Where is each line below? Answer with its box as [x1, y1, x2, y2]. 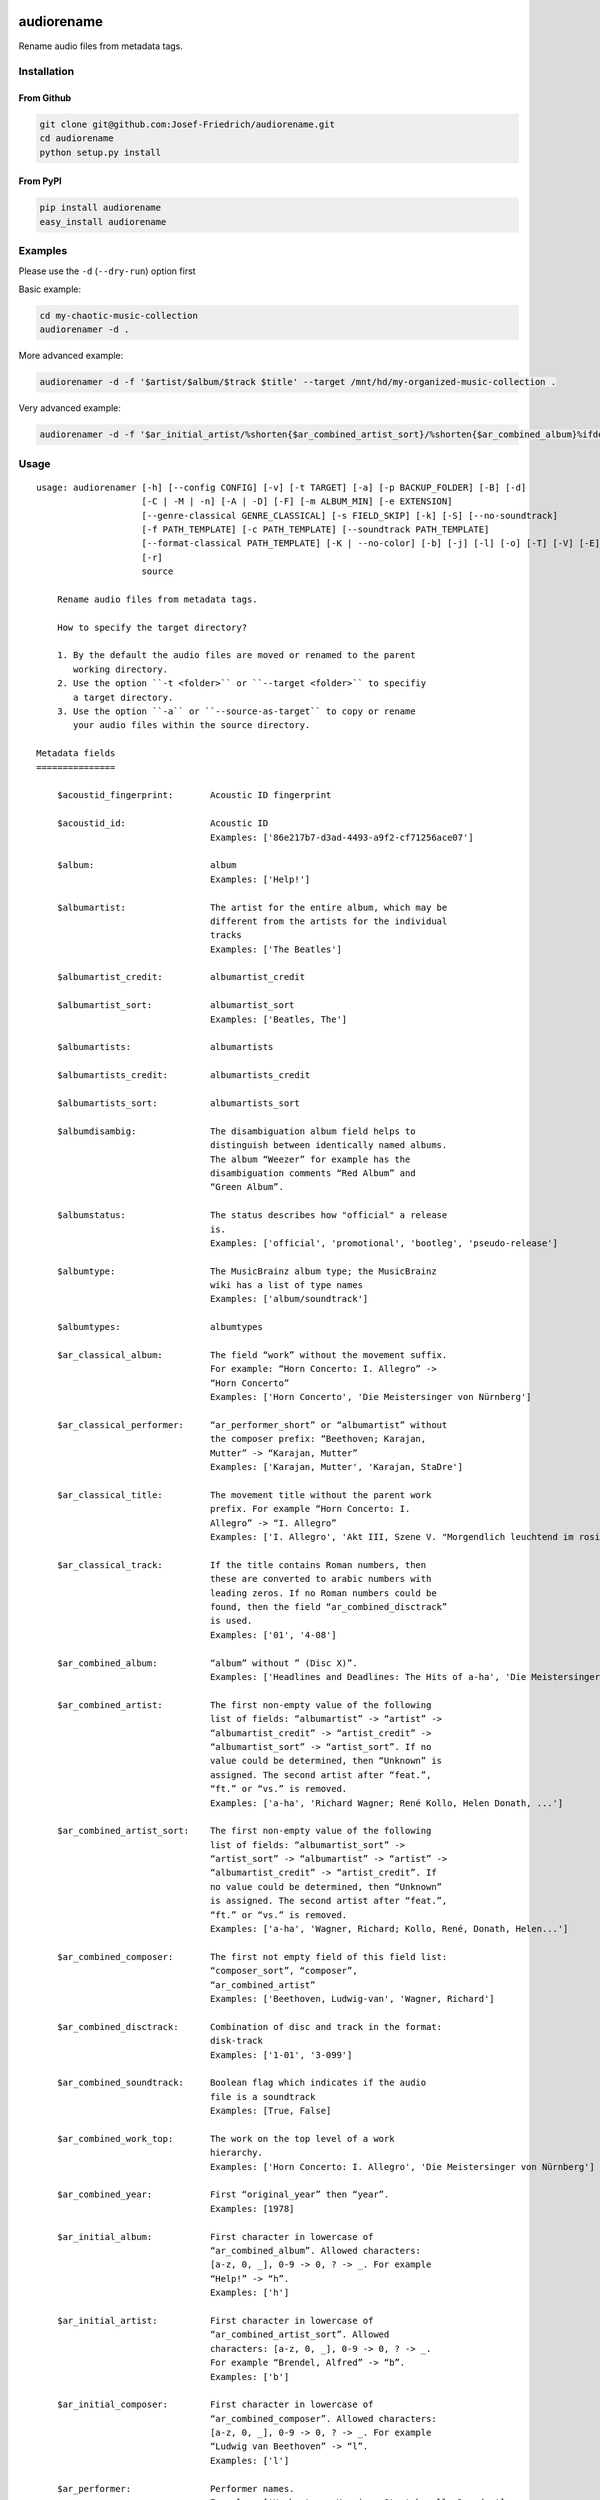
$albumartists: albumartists [56, 1041, 274, 1053]
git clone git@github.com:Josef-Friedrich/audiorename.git [39, 119, 335, 130]
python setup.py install [39, 146, 162, 158]
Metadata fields [36, 748, 116, 759]
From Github [18, 92, 72, 104]
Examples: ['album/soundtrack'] [210, 1293, 369, 1305]
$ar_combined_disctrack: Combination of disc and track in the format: [56, 2021, 443, 2032]
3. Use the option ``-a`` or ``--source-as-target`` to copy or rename [56, 706, 416, 717]
